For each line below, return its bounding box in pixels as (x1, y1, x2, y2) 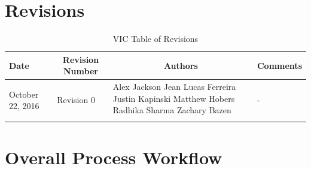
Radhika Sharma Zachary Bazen (112, 104, 231, 116)
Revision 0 (57, 93, 95, 106)
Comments (257, 59, 302, 71)
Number (63, 65, 98, 77)
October (9, 87, 39, 100)
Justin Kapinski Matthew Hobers (112, 92, 235, 104)
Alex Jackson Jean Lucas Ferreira (112, 80, 236, 93)
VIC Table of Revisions (112, 32, 199, 45)
